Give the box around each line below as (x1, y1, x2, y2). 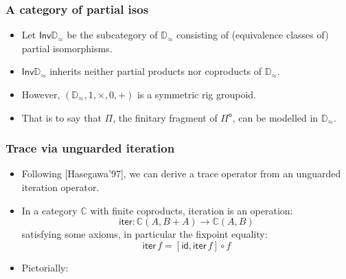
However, (21, 87, 60, 101)
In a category (21, 203, 78, 217)
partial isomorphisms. (21, 41, 113, 55)
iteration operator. (21, 180, 100, 194)
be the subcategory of (67, 27, 158, 42)
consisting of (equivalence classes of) (176, 27, 329, 42)
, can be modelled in (232, 110, 319, 124)
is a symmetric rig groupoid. (137, 87, 257, 101)
